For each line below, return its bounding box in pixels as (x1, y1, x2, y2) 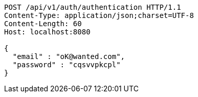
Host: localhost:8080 (4, 28, 91, 36)
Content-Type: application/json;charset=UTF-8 (4, 11, 194, 20)
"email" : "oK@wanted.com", (12, 52, 125, 61)
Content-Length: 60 (4, 20, 82, 28)
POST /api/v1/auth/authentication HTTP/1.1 (4, 3, 181, 11)
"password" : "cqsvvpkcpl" (12, 61, 121, 69)
